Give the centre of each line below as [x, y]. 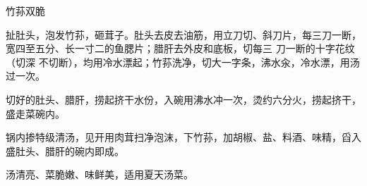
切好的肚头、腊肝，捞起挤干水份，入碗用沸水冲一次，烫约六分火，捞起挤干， [183, 99]
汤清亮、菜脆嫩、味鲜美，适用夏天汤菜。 [100, 174]
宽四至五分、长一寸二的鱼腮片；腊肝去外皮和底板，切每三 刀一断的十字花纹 [180, 48]
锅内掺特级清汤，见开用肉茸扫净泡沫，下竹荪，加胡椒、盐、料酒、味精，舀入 [183, 137]
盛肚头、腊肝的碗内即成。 [65, 150]
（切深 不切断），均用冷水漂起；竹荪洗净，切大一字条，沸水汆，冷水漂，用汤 [183, 62]
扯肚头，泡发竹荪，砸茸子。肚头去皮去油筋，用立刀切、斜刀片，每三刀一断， [183, 34]
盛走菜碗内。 [35, 113]
